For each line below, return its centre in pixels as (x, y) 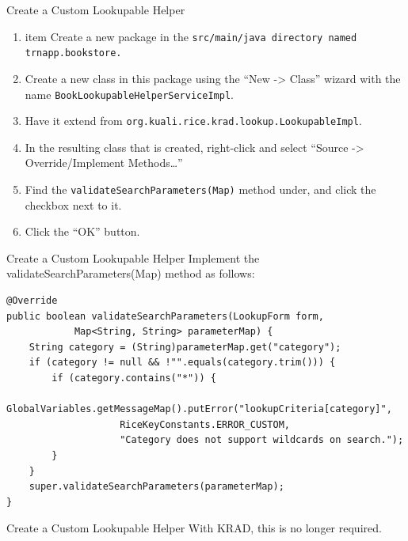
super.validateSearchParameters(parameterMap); (156, 487)
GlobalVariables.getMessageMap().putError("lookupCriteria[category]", (199, 409)
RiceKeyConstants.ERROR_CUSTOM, (205, 424)
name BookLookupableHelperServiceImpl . (129, 94)
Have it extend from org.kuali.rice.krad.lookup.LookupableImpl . (193, 121)
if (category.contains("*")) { (134, 378)
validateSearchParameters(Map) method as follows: (131, 273)
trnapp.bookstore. (73, 53)
